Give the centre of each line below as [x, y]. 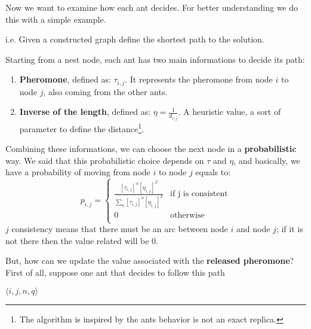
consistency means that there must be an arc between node [120, 229]
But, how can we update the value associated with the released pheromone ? [150, 261]
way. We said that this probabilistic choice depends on [105, 160]
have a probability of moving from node [78, 172]
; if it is [290, 229]
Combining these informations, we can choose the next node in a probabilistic [151, 149]
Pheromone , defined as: [65, 79]
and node [253, 229]
